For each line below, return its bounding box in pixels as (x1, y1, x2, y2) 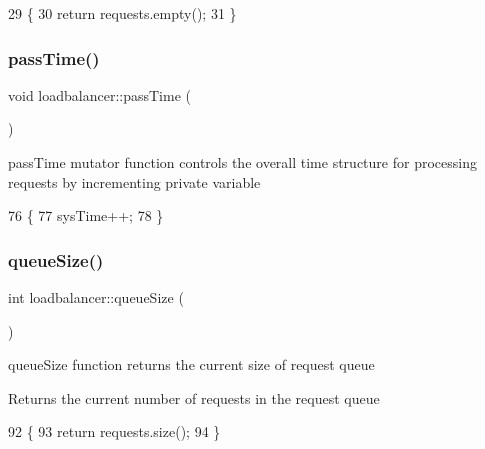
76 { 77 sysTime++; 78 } (8, 205, 164, 226)
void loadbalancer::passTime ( (8, 84, 191, 105)
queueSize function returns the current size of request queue (8, 354, 375, 375)
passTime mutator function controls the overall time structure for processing (8, 152, 477, 172)
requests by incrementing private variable (8, 171, 261, 192)
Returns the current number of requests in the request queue (8, 387, 380, 408)
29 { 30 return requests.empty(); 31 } (8, 3, 237, 23)
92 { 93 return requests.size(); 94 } (8, 421, 221, 442)
